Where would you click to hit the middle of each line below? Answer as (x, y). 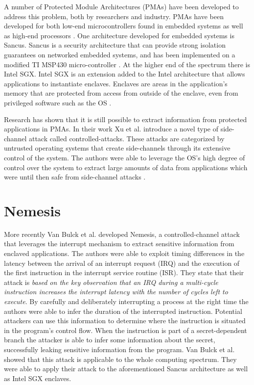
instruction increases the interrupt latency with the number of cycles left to (116, 292)
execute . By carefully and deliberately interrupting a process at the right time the (126, 301)
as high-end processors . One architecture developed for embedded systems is (119, 35)
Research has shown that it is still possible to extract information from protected (126, 119)
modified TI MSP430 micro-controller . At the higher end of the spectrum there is (127, 64)
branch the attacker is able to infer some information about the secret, (110, 340)
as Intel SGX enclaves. (38, 378)
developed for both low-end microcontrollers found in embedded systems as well (124, 26)
